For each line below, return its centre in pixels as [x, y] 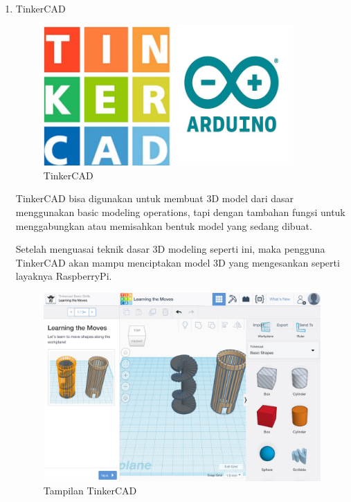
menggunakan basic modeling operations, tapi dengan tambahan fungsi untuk [180, 212]
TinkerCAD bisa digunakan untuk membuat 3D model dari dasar [155, 198]
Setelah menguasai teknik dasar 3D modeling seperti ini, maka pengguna [170, 249]
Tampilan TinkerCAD [90, 491]
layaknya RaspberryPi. [64, 276]
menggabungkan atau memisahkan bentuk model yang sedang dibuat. [164, 225]
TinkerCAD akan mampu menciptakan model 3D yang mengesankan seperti [178, 262]
